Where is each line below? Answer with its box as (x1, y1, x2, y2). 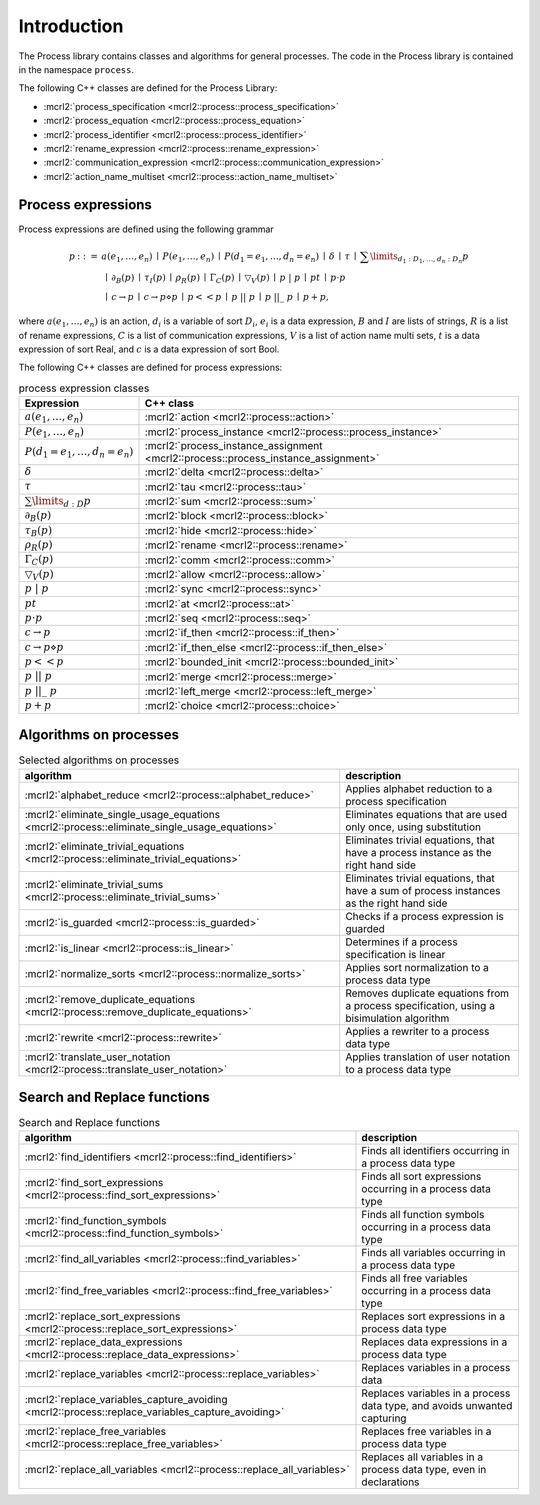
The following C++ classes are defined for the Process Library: (18, 82, 278, 94)
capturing (361, 1411, 407, 1425)
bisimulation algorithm (345, 1011, 450, 1025)
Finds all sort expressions (361, 1170, 482, 1184)
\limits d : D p (31, 494, 92, 509)
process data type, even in (361, 1463, 487, 1477)
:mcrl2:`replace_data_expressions (24, 1335, 183, 1349)
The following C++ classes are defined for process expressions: (18, 361, 283, 374)
